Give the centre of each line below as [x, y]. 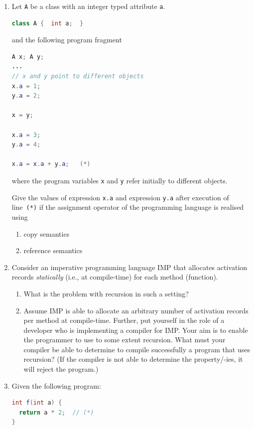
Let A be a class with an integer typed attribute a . [88, 6]
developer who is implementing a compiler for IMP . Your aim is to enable [136, 330]
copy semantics [47, 233]
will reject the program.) [61, 369]
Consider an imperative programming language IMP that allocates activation [129, 267]
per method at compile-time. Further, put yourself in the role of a [124, 320]
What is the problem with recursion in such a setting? [106, 293]
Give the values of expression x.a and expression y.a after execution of [120, 197]
